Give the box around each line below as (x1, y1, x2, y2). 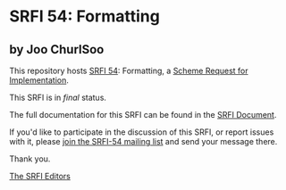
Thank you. (9, 153, 51, 164)
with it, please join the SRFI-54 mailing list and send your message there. (9, 136, 278, 146)
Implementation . (9, 75, 70, 86)
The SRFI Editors (9, 171, 71, 181)
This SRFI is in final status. (9, 92, 107, 103)
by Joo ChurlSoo (9, 42, 105, 57)
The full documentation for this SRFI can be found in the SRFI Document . (9, 110, 277, 120)
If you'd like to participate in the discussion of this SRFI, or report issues (9, 127, 274, 137)
